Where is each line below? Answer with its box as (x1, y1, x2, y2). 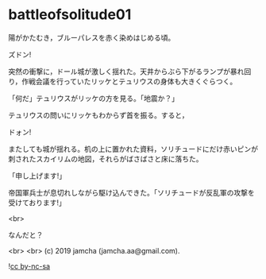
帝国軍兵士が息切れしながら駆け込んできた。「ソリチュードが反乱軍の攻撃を (8, 188, 256, 197)
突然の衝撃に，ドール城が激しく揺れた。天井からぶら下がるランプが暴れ (8, 66, 245, 76)
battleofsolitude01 (8, 6, 132, 24)
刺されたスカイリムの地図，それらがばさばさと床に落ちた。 (8, 153, 203, 164)
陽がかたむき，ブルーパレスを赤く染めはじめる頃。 (8, 33, 175, 42)
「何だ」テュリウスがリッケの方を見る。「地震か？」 (8, 93, 179, 103)
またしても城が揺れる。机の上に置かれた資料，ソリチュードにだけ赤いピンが (8, 144, 258, 153)
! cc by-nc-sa (8, 261, 50, 271)
